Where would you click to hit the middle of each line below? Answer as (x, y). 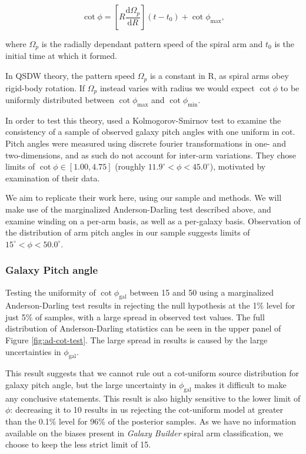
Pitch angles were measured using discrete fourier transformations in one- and (146, 143)
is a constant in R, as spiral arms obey (219, 76)
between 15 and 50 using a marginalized (202, 292)
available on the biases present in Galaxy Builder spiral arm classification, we (144, 433)
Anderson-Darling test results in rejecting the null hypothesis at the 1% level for (150, 305)
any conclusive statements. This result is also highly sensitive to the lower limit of (153, 398)
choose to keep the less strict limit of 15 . (78, 444)
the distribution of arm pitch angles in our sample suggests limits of (128, 232)
